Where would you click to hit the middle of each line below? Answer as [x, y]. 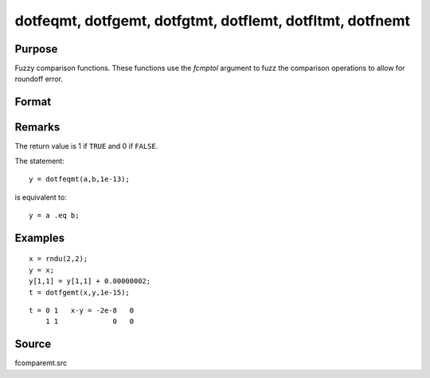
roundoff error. [39, 79]
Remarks [37, 127]
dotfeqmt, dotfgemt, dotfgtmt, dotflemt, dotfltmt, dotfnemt [212, 21]
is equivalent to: [41, 197]
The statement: [40, 161]
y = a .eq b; [54, 215]
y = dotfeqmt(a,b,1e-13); [80, 179]
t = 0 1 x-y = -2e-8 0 [82, 310]
